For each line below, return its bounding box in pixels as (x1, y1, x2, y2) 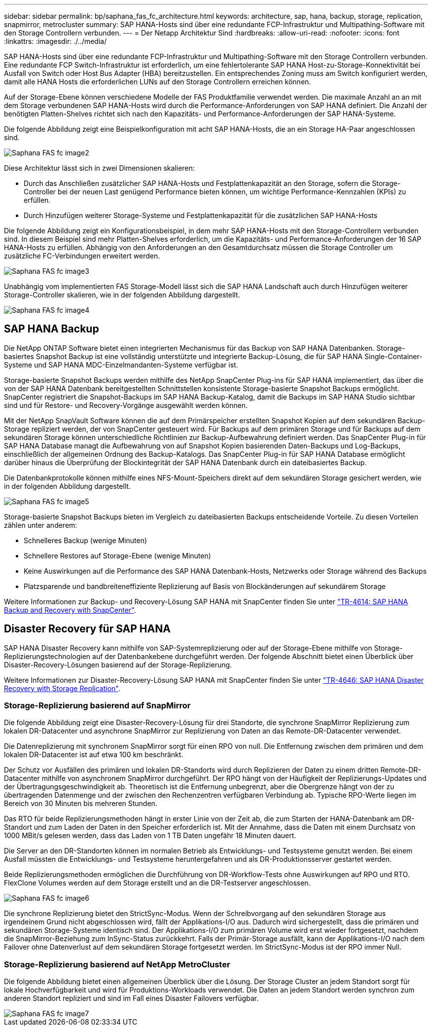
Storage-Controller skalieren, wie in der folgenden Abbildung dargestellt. (4, 291, 240, 299)
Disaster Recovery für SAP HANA (4, 623, 171, 635)
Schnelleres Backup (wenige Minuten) (24, 536, 147, 545)
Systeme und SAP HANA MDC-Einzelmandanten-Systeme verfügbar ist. (4, 360, 238, 369)
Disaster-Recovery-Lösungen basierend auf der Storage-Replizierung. (4, 660, 232, 669)
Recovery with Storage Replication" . (4, 684, 120, 693)
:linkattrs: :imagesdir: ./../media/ (4, 37, 107, 45)
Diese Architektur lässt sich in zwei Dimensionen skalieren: (4, 164, 195, 172)
